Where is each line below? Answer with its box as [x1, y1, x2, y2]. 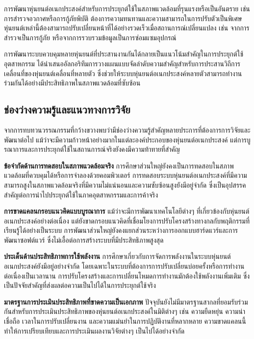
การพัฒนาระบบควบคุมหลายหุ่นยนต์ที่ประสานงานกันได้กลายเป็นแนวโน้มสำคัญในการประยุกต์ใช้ [4, 49, 244, 59]
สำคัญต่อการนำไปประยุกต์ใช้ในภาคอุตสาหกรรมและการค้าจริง [4, 189, 158, 199]
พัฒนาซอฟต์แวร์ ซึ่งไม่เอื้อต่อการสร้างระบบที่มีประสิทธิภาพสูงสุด [4, 234, 164, 245]
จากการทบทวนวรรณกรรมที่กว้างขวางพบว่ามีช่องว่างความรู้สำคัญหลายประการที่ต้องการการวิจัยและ [4, 124, 251, 135]
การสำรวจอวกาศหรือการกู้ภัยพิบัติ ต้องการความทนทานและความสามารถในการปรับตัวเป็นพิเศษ [4, 13, 242, 23]
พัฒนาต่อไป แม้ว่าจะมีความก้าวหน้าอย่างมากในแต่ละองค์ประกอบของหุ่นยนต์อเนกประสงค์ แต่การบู [4, 134, 251, 144]
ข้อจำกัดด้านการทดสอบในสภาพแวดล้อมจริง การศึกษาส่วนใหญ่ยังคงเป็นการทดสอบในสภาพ [4, 160, 234, 170]
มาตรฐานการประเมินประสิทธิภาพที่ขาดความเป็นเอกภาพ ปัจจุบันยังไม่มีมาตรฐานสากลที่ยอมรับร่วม [4, 296, 248, 307]
